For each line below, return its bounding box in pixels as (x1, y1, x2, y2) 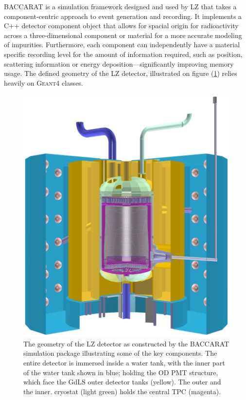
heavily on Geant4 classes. (4, 77, 83, 88)
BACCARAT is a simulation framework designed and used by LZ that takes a (4, 1, 237, 11)
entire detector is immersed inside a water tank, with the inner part (23, 358, 225, 368)
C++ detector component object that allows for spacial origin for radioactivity (4, 20, 239, 31)
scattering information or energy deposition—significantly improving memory (4, 58, 234, 69)
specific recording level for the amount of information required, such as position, (4, 49, 243, 59)
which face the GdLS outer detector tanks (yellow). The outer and (23, 377, 221, 387)
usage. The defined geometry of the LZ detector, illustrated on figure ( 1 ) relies (4, 68, 237, 78)
